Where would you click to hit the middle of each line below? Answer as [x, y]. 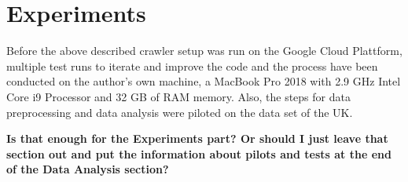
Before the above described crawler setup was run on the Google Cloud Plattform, [204, 51]
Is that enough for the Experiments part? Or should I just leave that [197, 138]
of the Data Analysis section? [88, 169]
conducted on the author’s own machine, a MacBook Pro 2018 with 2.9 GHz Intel [204, 81]
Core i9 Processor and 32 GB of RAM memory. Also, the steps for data [178, 96]
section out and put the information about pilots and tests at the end [199, 153]
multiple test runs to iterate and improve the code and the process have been [192, 66]
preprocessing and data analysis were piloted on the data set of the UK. [180, 112]
